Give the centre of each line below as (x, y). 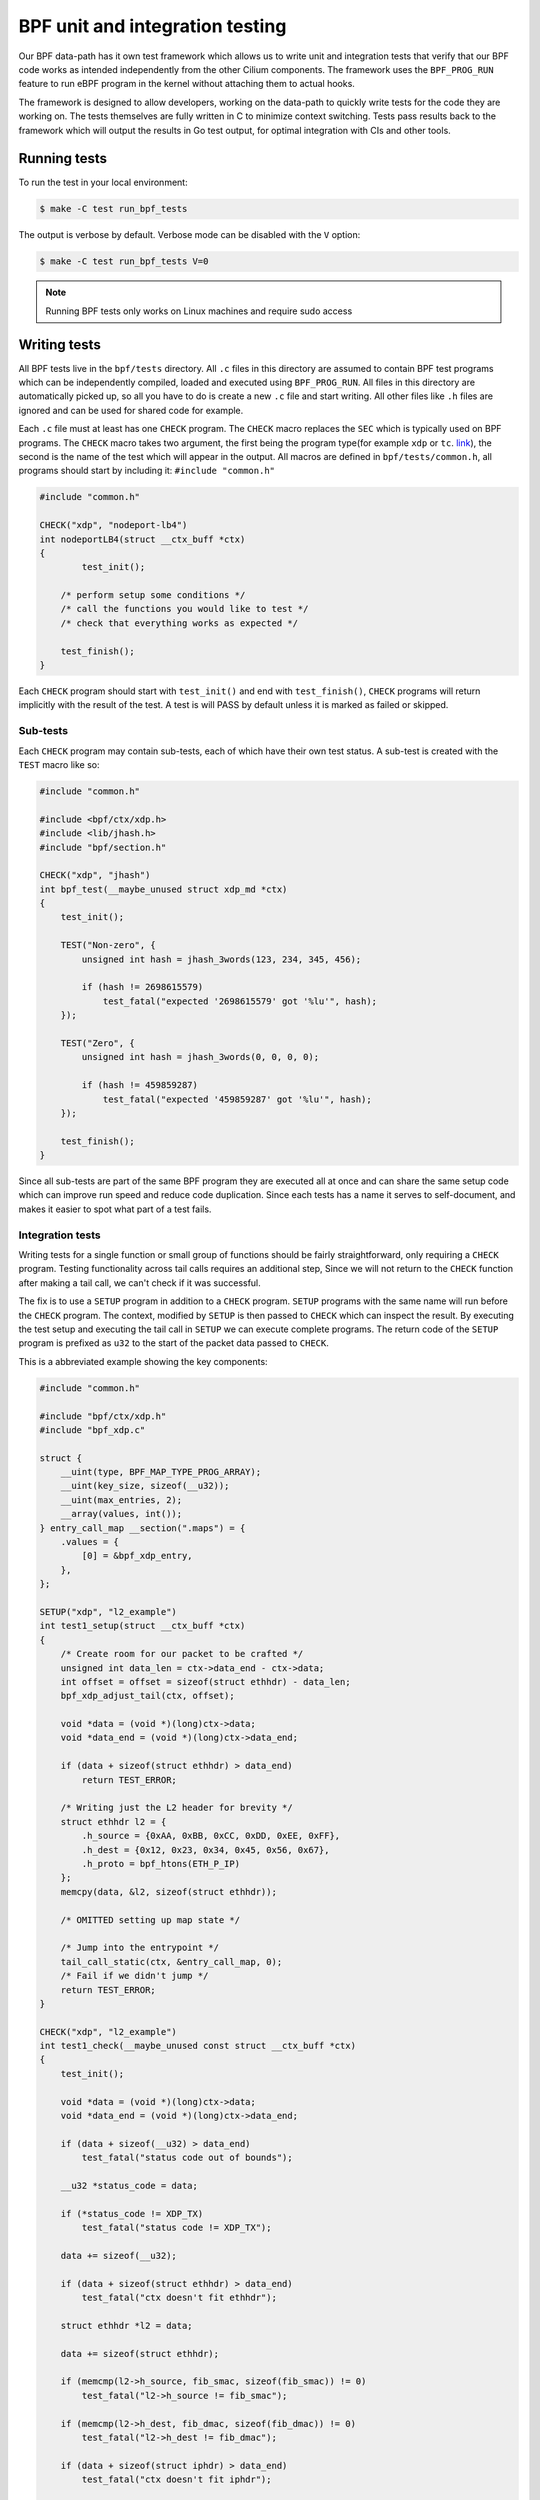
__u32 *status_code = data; (129, 2185)
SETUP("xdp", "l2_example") (108, 1611)
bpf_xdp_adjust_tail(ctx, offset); (147, 1696)
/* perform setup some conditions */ (153, 595)
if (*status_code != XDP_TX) (132, 2213)
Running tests (63, 158)
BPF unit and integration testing (152, 26)
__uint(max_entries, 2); (121, 1499)
